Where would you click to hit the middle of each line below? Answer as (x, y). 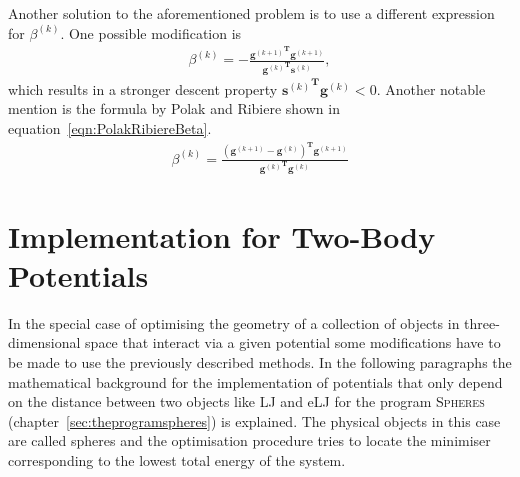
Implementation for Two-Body (222, 235)
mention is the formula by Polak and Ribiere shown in (174, 108)
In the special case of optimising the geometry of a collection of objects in (234, 322)
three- (482, 322)
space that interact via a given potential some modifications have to (293, 342)
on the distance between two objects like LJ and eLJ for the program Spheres (246, 401)
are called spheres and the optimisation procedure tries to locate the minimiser (249, 440)
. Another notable (431, 88)
